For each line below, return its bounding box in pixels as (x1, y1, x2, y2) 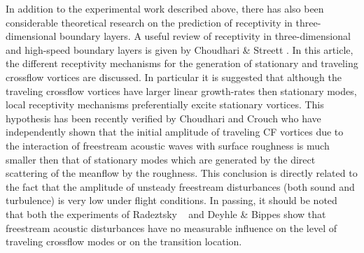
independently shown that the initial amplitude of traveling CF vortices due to (6, 124, 344, 139)
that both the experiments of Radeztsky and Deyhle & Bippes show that (6, 206, 326, 221)
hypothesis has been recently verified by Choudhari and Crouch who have (6, 110, 321, 125)
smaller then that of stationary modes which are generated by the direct (6, 152, 316, 166)
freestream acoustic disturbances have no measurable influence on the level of (6, 220, 337, 235)
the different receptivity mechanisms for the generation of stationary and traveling (6, 56, 358, 71)
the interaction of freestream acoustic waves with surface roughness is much (6, 138, 330, 152)
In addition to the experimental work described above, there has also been (6, 1, 324, 15)
